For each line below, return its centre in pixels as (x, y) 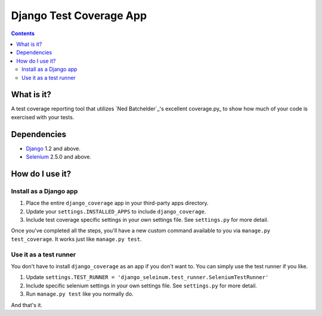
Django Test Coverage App (79, 16)
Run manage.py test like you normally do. (80, 294)
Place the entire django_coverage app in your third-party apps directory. (117, 203)
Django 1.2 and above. (53, 148)
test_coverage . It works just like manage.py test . (77, 239)
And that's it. (27, 305)
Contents (23, 33)
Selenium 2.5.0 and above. (59, 157)
